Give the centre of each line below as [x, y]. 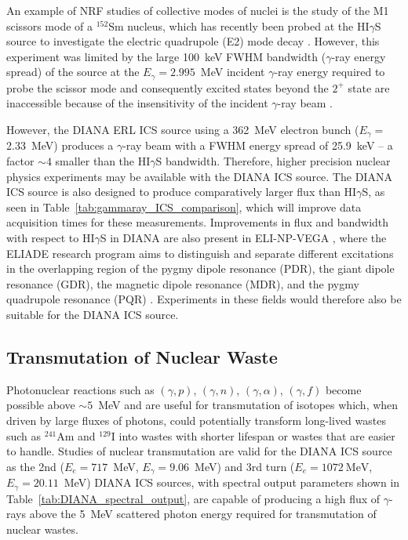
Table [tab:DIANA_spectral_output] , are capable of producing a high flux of [193, 498]
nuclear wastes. [42, 529]
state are [369, 87]
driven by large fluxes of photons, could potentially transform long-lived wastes [196, 420]
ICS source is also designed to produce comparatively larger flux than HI [182, 192]
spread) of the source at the [73, 72]
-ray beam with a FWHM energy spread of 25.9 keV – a [258, 145]
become [343, 389]
